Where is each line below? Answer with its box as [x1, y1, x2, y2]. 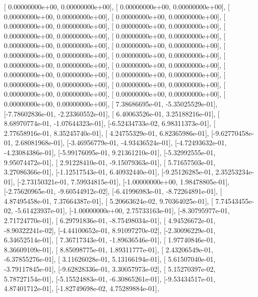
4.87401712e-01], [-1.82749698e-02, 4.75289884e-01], [4, 283, 159, 294]
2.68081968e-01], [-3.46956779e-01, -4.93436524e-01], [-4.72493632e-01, [15, 137, 227, 148]
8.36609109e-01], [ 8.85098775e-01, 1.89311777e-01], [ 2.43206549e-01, [4, 244, 213, 254]
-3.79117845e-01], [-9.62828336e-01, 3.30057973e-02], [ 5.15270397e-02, [4, 264, 216, 274]
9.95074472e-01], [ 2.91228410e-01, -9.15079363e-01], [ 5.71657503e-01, [4, 157, 216, 167]
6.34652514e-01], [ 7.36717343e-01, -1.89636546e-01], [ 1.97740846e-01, [4, 235, 216, 245]
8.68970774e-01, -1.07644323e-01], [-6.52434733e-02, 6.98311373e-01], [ [4, 118, 216, 128]
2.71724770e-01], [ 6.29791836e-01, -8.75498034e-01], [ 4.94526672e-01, [4, 215, 216, 226]
